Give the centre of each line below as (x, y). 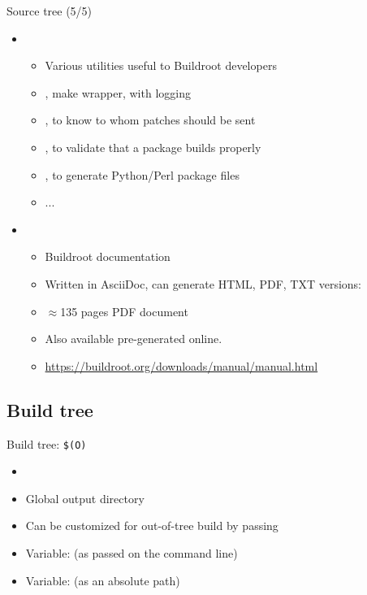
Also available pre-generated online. (134, 339)
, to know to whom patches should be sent (150, 120)
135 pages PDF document (124, 311)
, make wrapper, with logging (118, 92)
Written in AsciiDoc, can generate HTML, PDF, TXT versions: (203, 283)
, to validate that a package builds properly (153, 147)
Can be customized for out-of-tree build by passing (152, 526)
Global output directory (85, 498)
